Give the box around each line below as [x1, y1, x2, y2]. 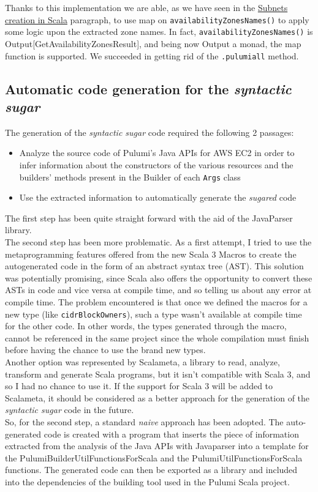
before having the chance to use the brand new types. [5, 343, 206, 356]
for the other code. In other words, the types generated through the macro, [5, 319, 287, 332]
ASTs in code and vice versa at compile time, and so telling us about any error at [5, 283, 312, 296]
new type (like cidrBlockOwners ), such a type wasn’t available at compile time [5, 307, 302, 320]
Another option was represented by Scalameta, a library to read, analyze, [5, 355, 280, 368]
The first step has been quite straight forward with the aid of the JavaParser [5, 211, 293, 224]
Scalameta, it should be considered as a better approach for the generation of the [5, 391, 310, 404]
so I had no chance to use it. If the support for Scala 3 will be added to [5, 379, 273, 392]
